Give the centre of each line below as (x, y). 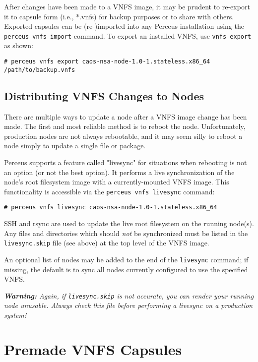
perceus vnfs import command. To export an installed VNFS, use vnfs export (128, 35)
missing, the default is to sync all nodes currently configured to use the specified (126, 269)
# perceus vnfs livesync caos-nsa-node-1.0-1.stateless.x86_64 (111, 208)
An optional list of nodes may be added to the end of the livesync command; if (126, 259)
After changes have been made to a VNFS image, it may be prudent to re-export (127, 6)
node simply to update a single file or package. (75, 146)
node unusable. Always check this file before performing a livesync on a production (129, 305)
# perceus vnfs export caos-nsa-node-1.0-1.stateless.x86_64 (107, 62)
